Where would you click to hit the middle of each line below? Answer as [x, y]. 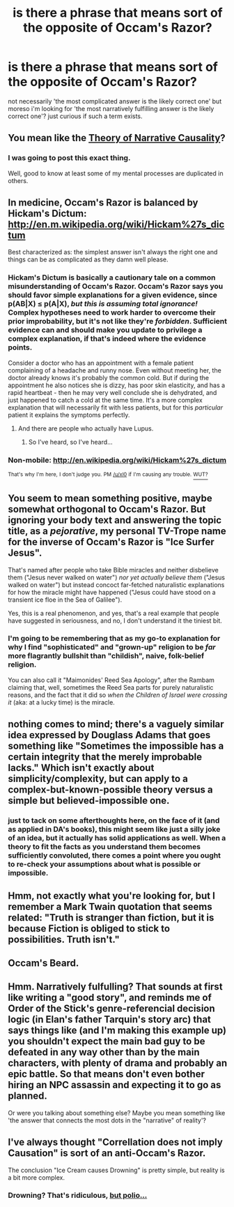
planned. [28, 1096]
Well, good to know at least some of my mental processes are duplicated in [116, 173]
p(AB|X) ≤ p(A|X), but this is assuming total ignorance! [103, 304]
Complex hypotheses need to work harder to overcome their [112, 312]
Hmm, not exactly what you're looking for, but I [111, 896]
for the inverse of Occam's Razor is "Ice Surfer [111, 542]
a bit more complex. [37, 1177]
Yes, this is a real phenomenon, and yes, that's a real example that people [114, 613]
